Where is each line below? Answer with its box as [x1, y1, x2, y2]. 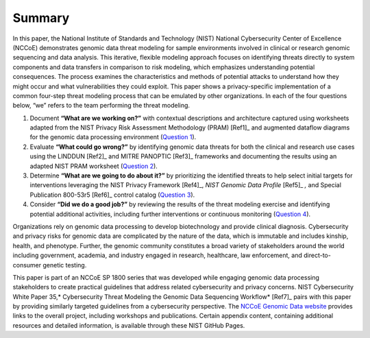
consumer [12, 261, 42, 269]
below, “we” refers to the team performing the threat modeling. [12, 101, 190, 110]
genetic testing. [42, 261, 87, 269]
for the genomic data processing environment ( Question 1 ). [29, 133, 197, 141]
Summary [12, 10, 70, 25]
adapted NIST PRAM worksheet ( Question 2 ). [29, 162, 158, 170]
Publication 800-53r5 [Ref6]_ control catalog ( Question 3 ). [29, 191, 195, 199]
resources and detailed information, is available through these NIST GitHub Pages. [12, 321, 245, 329]
